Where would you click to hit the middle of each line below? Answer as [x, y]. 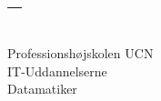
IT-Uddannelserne [57, 71]
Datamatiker [42, 89]
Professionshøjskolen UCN [80, 53]
